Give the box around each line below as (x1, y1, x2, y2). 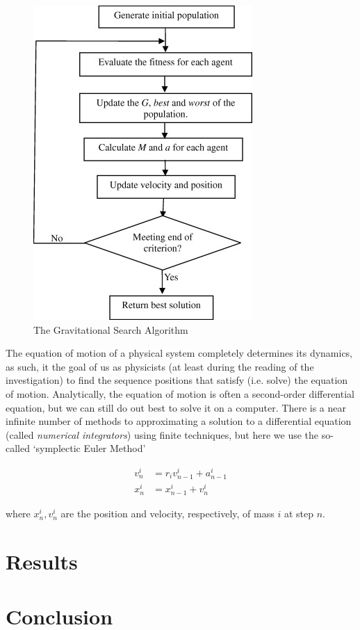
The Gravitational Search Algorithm (33, 322, 188, 337)
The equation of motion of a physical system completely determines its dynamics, (6, 346, 353, 360)
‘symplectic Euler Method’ (33, 441, 146, 455)
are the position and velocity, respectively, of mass (60, 506, 275, 521)
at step (284, 506, 313, 521)
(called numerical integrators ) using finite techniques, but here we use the (6, 427, 319, 442)
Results (6, 547, 78, 576)
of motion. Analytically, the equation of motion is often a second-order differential (6, 386, 354, 401)
